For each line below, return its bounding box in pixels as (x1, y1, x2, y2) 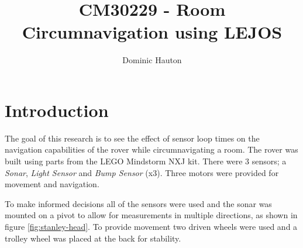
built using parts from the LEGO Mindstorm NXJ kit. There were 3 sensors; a (5, 155, 287, 167)
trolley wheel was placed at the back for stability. (5, 232, 181, 244)
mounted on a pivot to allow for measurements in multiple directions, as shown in (5, 209, 298, 221)
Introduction (5, 98, 109, 122)
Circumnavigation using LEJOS (22, 20, 283, 44)
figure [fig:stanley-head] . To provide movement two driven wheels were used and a (5, 221, 298, 232)
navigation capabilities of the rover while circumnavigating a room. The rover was (5, 143, 298, 156)
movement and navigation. (5, 178, 99, 190)
